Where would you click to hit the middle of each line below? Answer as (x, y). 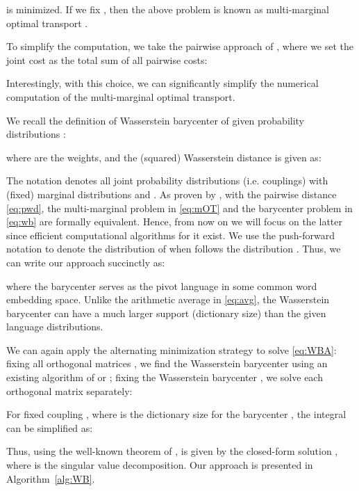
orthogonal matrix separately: (69, 391)
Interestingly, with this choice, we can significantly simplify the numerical (162, 83)
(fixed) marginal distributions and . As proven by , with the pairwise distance (172, 194)
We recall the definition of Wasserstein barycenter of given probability (156, 120)
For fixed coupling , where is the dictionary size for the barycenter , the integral (176, 414)
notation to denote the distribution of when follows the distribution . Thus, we (174, 249)
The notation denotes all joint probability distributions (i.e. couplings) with (167, 180)
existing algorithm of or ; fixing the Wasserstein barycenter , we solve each (165, 377)
